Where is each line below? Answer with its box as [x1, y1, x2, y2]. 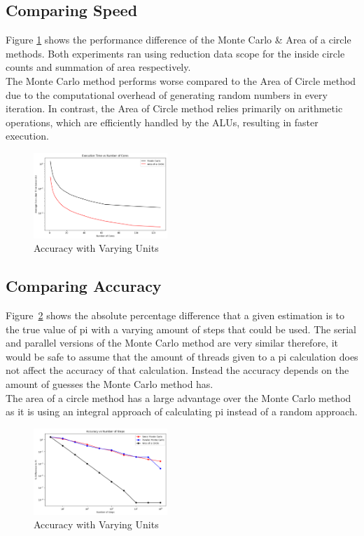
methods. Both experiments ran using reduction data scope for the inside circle [6, 46, 345, 60]
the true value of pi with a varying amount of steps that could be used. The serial [6, 321, 356, 336]
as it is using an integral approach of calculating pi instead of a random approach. [6, 404, 358, 419]
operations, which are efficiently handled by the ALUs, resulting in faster [6, 114, 318, 129]
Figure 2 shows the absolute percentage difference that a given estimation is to [6, 308, 345, 323]
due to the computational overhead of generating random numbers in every [6, 87, 328, 102]
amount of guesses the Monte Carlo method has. [6, 377, 213, 391]
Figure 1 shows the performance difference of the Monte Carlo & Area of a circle [6, 32, 351, 47]
